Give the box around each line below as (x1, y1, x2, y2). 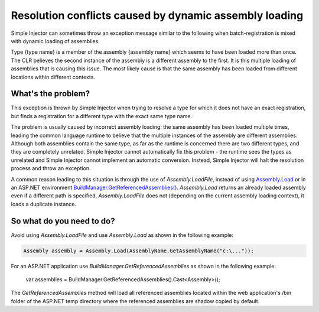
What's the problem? (11, 89, 90, 99)
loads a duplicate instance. (11, 200, 77, 207)
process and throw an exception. (11, 165, 91, 172)
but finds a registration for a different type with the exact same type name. (11, 112, 192, 119)
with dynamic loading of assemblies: (11, 37, 100, 44)
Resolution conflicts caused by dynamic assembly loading (11, 9, 304, 22)
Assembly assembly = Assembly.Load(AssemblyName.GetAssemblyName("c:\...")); (23, 247, 254, 254)
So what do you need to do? (11, 216, 115, 226)
